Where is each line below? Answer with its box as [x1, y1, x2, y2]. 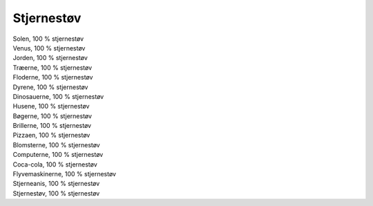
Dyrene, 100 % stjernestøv [12, 83, 88, 91]
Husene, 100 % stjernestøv [12, 102, 90, 111]
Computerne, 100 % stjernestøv [12, 151, 104, 159]
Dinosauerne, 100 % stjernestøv [12, 92, 104, 100]
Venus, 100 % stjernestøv [12, 44, 86, 52]
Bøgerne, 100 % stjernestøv [12, 111, 93, 120]
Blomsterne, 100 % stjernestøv [12, 140, 100, 149]
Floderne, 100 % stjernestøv [12, 73, 93, 82]
